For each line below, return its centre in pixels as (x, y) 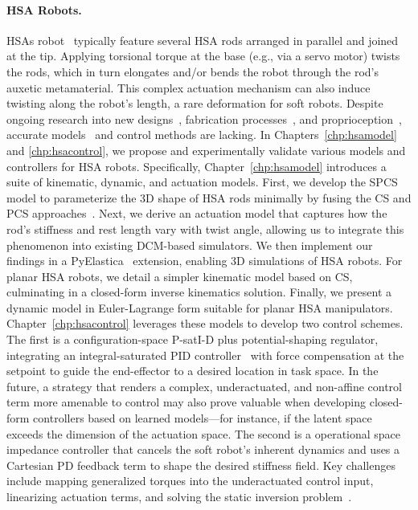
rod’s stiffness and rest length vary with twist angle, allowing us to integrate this (205, 228)
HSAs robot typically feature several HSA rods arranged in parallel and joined (203, 40)
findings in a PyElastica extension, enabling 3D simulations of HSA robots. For (205, 261)
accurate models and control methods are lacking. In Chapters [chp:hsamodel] (202, 135)
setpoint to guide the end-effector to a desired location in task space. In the (193, 371)
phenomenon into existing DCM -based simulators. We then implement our (190, 245)
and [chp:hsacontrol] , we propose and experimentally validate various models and (206, 150)
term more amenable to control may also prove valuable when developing (186, 402)
